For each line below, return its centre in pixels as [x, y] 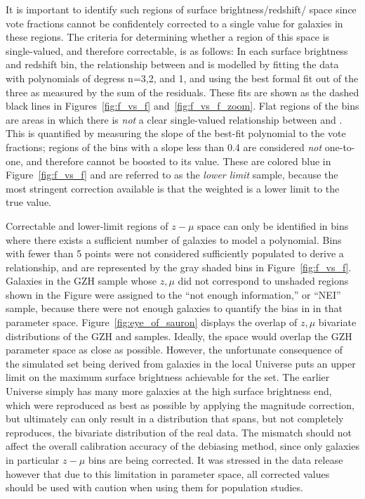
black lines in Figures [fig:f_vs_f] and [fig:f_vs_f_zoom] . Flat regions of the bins [182, 106]
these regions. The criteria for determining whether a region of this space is [168, 37]
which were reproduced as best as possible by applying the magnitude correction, [180, 404]
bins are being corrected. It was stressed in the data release [215, 460]
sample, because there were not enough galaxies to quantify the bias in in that [174, 308]
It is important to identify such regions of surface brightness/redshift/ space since [181, 9]
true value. [28, 202]
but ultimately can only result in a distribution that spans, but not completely [175, 419]
